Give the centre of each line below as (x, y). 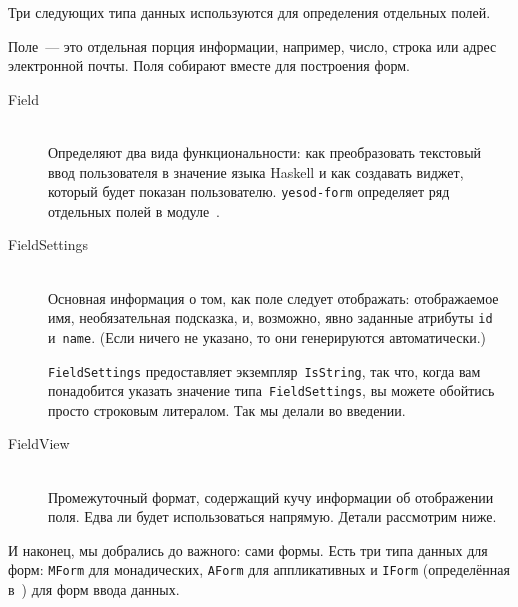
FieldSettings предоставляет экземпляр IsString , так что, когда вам (264, 370)
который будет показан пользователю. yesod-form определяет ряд (249, 191)
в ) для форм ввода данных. (94, 589)
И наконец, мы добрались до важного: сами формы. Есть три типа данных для (248, 549)
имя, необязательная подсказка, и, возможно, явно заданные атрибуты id (270, 317)
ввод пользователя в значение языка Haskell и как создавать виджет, (256, 171)
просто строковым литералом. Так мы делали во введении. (227, 409)
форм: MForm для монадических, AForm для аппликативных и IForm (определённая (259, 569)
